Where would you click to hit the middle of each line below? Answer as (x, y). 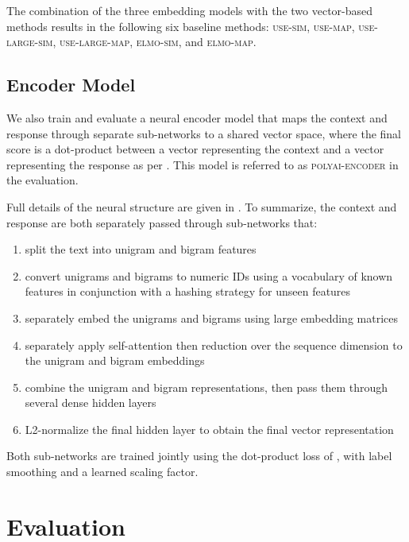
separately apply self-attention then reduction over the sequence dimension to (214, 345)
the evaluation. (42, 180)
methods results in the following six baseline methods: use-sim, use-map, (181, 26)
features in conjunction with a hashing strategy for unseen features (188, 291)
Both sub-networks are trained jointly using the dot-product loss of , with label (199, 456)
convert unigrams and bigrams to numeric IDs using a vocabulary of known (209, 275)
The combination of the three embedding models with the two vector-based (190, 10)
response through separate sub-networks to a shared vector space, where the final (204, 133)
